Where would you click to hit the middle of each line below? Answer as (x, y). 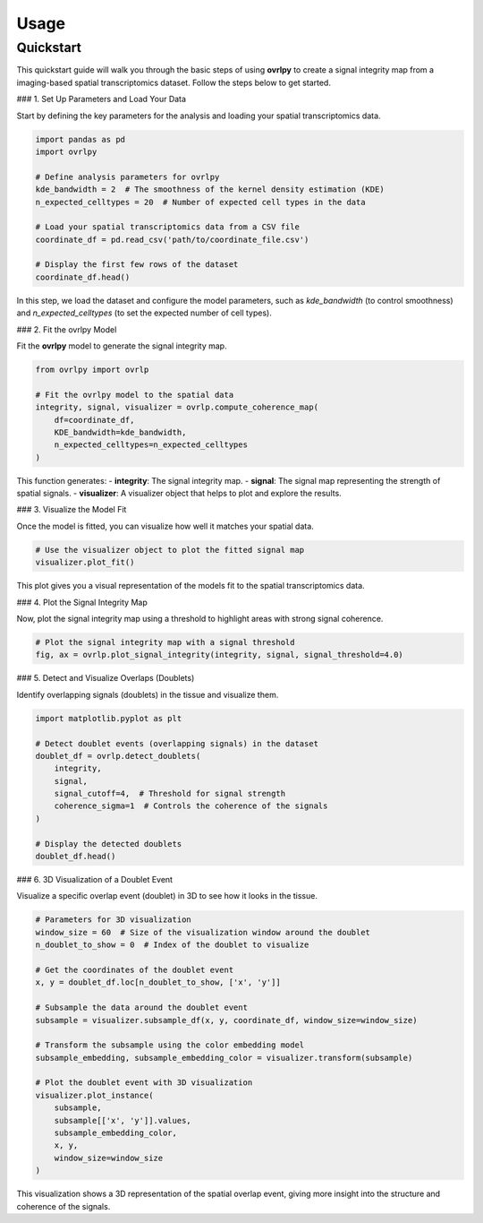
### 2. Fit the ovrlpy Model (67, 329)
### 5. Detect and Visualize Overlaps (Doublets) (106, 678)
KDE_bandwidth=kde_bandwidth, (120, 432)
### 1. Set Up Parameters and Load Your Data (102, 99)
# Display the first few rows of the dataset (137, 265)
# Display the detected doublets (109, 844)
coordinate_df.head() (83, 277)
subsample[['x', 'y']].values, (123, 1120)
